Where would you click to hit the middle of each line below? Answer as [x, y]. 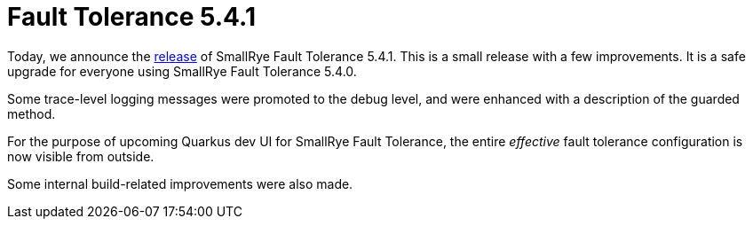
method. [32, 113]
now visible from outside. [81, 156]
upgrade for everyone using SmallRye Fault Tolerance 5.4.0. [182, 71]
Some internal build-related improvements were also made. [180, 183]
